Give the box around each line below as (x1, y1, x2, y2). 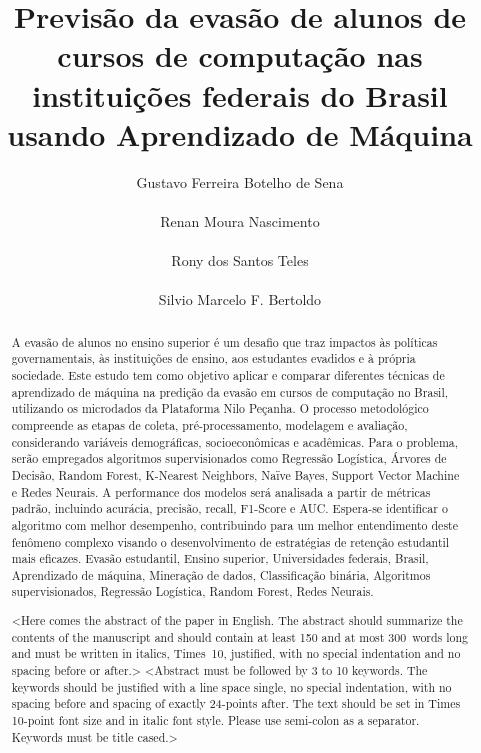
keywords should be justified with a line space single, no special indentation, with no (11, 678, 452, 695)
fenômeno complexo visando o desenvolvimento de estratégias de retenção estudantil (11, 533, 450, 550)
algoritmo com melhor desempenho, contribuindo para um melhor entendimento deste (11, 516, 458, 533)
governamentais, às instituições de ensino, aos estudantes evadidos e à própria (11, 350, 416, 367)
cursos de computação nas (57, 35, 423, 76)
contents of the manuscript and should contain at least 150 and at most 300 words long (11, 628, 469, 645)
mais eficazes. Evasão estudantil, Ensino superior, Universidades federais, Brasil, (11, 550, 429, 567)
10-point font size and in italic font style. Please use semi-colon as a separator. (11, 711, 420, 728)
